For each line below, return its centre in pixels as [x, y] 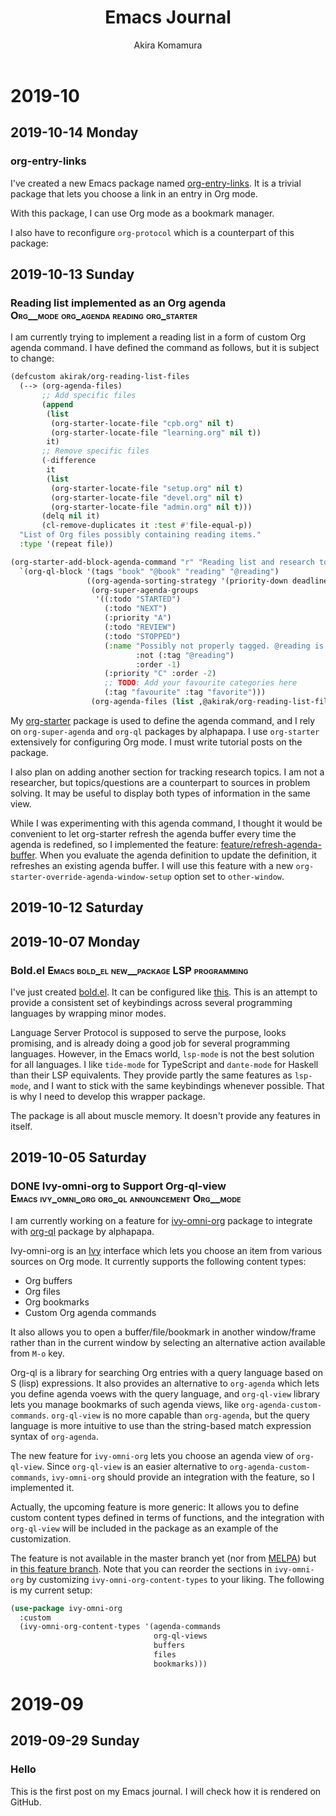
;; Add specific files [89, 396]
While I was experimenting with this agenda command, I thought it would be [166, 823]
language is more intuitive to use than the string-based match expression [161, 1425]
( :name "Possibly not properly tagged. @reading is [214, 646]
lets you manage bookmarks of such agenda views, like [125, 1404]
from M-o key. [37, 1353]
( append [57, 404]
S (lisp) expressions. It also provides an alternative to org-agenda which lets [165, 1383]
